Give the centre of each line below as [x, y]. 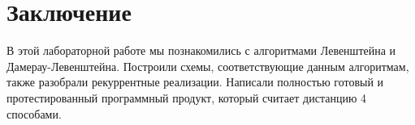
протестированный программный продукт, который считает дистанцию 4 [187, 97]
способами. [34, 113]
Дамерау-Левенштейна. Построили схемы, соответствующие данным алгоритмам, [208, 66]
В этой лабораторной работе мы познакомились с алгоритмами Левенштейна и [201, 50]
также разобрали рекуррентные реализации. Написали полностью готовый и [195, 82]
